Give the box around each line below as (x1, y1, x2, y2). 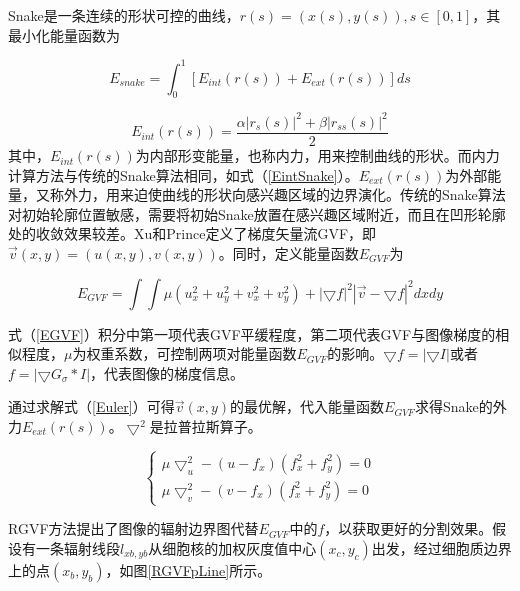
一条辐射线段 (35, 537, 120, 558)
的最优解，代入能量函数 (230, 396, 385, 417)
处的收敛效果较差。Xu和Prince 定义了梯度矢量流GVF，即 (8, 223, 377, 244)
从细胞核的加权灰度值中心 (148, 537, 317, 558)
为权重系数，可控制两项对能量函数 (72, 343, 297, 364)
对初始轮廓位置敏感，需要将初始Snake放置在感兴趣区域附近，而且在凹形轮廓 (8, 203, 506, 224)
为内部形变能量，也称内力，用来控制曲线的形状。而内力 (135, 145, 500, 166)
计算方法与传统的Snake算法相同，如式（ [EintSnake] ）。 (8, 164, 359, 185)
